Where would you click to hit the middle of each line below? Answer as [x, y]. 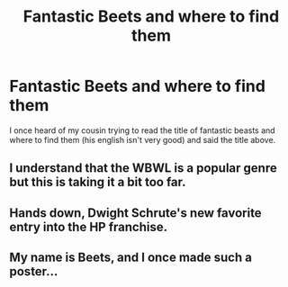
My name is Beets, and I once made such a [130, 258]
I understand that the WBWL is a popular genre [143, 168]
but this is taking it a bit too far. [98, 182]
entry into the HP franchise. [89, 227]
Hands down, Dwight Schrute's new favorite [136, 213]
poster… [34, 272]
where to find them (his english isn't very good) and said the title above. [143, 139]
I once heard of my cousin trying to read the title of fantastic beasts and [143, 130]
